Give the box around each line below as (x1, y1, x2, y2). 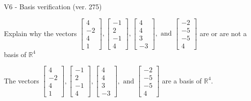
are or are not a (200, 28, 247, 38)
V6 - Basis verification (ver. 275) (4, 1, 102, 11)
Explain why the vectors (4, 28, 77, 38)
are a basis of (162, 75, 202, 85)
